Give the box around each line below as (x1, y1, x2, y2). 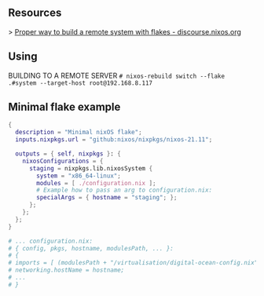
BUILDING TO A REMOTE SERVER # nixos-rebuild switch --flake (8, 71, 225, 80)
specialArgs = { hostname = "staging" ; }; (36, 194, 178, 202)
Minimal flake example (8, 100, 121, 114)
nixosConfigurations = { (22, 157, 104, 165)
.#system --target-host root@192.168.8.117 (8, 79, 153, 87)
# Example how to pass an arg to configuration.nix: (36, 186, 213, 195)
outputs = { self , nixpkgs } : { (15, 150, 122, 158)
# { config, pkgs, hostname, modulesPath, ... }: (8, 244, 174, 252)
